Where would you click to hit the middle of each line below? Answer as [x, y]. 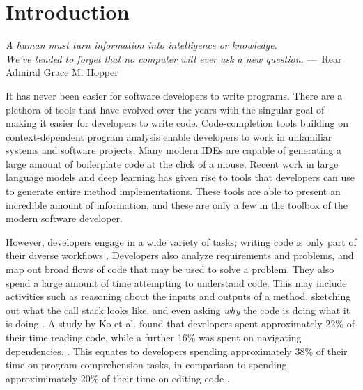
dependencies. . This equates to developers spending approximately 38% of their [177, 351]
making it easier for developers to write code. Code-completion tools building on [177, 123]
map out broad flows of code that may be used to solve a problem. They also [170, 269]
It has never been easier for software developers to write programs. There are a [174, 95]
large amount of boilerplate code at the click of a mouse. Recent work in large [172, 163]
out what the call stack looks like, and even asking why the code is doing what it [178, 310]
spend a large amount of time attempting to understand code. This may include [176, 282]
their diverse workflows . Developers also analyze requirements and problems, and [180, 255]
